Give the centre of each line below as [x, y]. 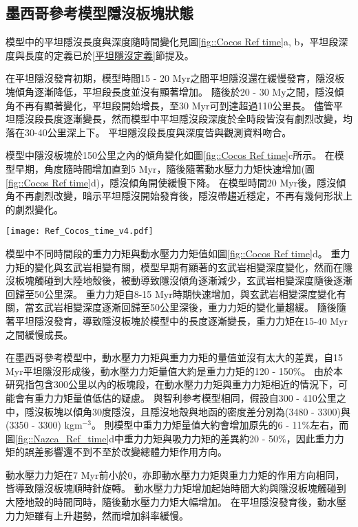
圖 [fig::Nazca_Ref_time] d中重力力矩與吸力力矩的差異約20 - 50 [142, 438]
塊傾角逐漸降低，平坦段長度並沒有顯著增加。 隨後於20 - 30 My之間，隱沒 [170, 91]
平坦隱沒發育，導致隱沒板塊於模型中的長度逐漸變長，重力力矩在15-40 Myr [181, 320]
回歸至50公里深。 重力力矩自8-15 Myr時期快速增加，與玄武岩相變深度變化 [171, 293]
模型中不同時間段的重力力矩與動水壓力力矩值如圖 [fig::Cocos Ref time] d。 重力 [178, 253]
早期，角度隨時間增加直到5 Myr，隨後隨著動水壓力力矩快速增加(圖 [165, 168]
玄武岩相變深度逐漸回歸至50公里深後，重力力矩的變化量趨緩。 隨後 [185, 307]
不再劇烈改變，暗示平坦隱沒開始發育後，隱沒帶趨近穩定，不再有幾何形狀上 [183, 196]
